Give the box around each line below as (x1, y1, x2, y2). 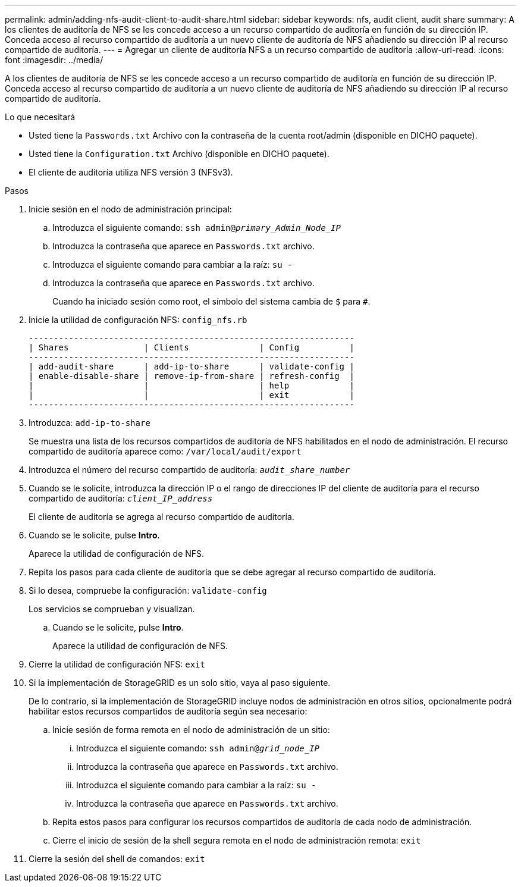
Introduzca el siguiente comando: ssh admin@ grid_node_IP (76, 743, 320, 753)
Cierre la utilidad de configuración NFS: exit (29, 659, 205, 669)
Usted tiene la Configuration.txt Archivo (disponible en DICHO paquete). (29, 149, 329, 159)
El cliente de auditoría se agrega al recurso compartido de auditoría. (29, 512, 294, 522)
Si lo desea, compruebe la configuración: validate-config (29, 585, 267, 595)
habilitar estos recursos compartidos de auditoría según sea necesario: (29, 706, 307, 716)
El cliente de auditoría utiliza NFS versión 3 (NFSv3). (29, 167, 233, 177)
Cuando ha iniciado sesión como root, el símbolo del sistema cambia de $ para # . (52, 296, 371, 306)
